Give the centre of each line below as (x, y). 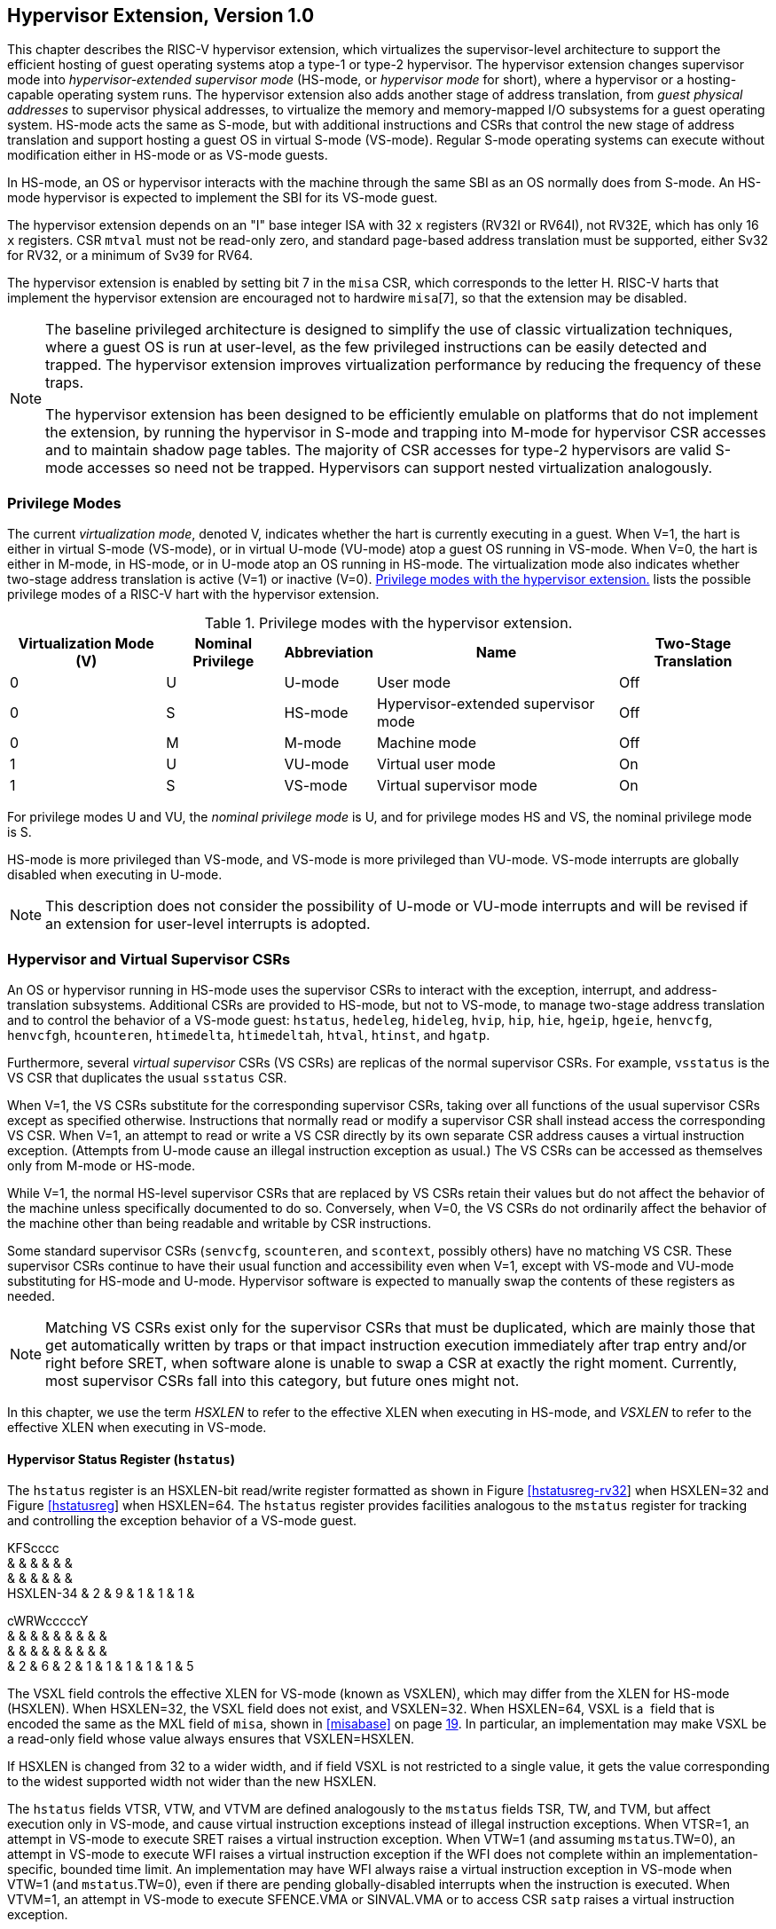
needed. (31, 1295)
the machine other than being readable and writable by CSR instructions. (219, 1223)
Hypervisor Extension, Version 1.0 (161, 16)
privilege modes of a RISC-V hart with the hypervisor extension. (193, 594)
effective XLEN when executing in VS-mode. (137, 1427)
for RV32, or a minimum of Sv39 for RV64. (130, 256)
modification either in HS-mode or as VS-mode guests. (168, 155)
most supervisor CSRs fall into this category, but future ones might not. (282, 1380)
